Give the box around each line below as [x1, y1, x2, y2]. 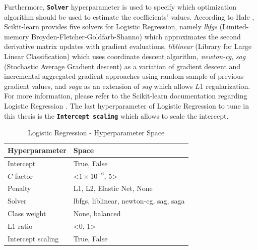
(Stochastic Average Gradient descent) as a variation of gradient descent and [4, 61, 241, 71]
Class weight [8, 208, 46, 219]
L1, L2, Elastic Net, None [73, 183, 153, 193]
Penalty [8, 183, 31, 193]
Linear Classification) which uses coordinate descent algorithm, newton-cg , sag [4, 51, 246, 62]
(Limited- [219, 21, 249, 32]
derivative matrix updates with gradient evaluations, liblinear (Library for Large [4, 41, 252, 52]
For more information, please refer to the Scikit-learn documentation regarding [4, 90, 247, 101]
